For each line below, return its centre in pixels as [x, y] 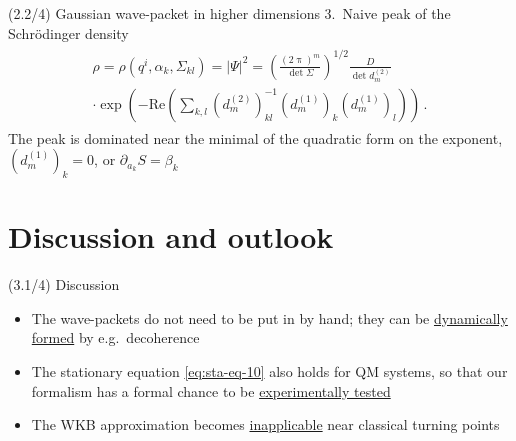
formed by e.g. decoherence [115, 337]
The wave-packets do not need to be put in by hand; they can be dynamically [269, 317]
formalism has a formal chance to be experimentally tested [211, 390]
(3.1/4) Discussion [64, 284]
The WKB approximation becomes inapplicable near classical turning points [265, 424]
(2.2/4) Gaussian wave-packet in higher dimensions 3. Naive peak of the [229, 13]
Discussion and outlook [171, 236]
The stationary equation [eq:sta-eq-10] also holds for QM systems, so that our [269, 370]
